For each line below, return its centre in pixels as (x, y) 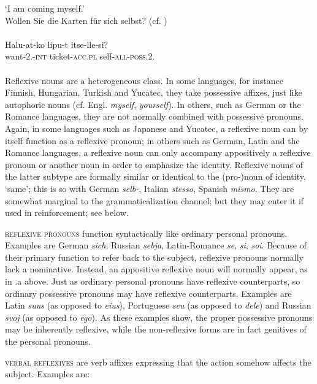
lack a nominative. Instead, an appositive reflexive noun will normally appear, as (156, 269)
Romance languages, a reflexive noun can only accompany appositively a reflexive (158, 152)
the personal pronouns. (48, 341)
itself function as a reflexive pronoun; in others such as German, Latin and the (152, 140)
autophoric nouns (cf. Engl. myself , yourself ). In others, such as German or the (153, 104)
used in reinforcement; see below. (67, 213)
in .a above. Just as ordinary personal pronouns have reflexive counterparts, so (153, 281)
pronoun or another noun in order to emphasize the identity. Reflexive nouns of (154, 164)
